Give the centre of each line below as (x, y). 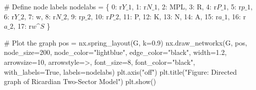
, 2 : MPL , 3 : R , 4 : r (187, 6)
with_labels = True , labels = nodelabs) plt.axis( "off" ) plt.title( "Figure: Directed (121, 71)
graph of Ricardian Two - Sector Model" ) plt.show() (80, 81)
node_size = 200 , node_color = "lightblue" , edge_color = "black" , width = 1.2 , (115, 52)
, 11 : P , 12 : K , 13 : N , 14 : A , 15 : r (169, 16)
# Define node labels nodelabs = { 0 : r (63, 6)
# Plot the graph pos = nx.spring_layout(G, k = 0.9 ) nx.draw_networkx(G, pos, (126, 42)
